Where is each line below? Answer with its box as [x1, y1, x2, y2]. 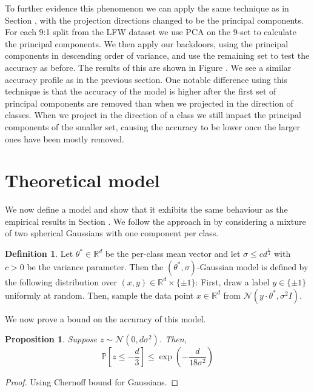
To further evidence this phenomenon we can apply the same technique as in [5, 2, 289, 14]
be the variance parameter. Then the [27, 260, 164, 273]
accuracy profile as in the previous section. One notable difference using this [5, 73, 288, 85]
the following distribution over [5, 275, 117, 288]
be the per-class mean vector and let [105, 247, 241, 260]
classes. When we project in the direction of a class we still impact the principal [5, 108, 301, 121]
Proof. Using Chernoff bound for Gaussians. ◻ [5, 376, 179, 388]
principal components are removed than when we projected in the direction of [5, 96, 293, 109]
